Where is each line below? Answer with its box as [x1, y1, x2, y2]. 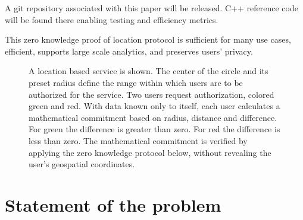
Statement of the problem [5, 192, 221, 216]
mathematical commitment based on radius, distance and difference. [29, 111, 277, 123]
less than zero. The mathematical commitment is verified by [29, 134, 248, 146]
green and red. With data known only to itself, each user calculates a [29, 100, 280, 112]
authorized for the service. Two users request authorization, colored [29, 88, 274, 100]
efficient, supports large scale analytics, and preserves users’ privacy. [5, 44, 253, 57]
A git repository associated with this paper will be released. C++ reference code [5, 2, 298, 14]
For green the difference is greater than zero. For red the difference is [29, 123, 280, 135]
